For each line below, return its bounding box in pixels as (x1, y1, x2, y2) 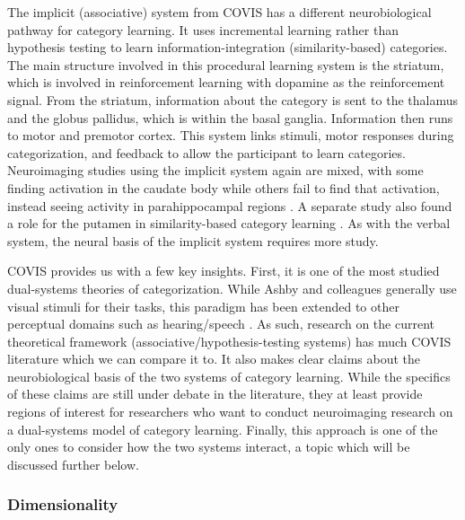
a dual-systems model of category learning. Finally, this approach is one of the (7, 419, 438, 438)
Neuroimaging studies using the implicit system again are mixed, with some (7, 161, 424, 180)
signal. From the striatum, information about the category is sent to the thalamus (7, 90, 459, 109)
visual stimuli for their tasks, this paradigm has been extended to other (7, 296, 399, 315)
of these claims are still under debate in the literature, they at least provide (7, 384, 423, 403)
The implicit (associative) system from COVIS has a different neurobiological (7, 3, 432, 21)
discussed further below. (7, 454, 139, 473)
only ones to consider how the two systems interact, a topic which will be (7, 437, 410, 456)
